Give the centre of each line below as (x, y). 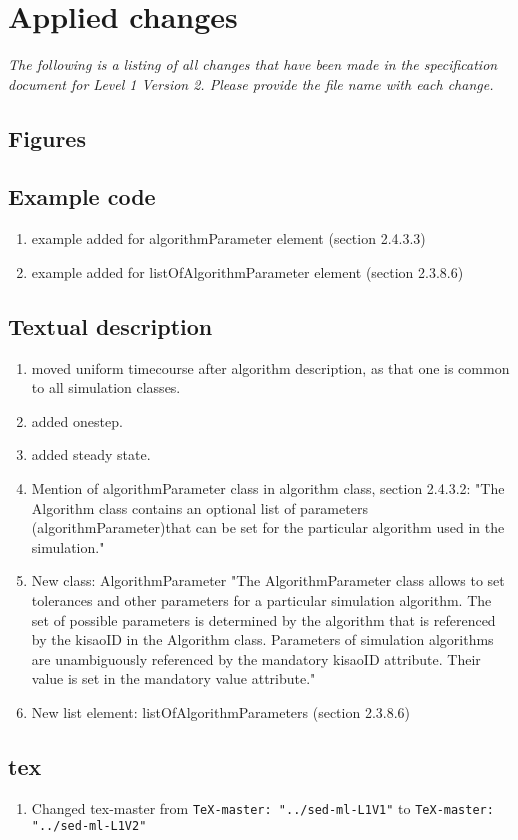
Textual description (110, 325)
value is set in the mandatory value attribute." (173, 678)
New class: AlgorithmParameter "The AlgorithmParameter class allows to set (268, 580)
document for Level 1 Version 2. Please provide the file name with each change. (251, 83)
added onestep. (77, 420)
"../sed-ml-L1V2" (89, 826)
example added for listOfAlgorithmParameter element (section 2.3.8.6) (247, 271)
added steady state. (91, 454)
